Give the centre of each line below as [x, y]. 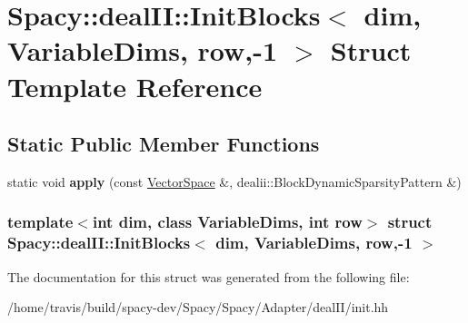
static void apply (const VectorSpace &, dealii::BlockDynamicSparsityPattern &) [234, 181]
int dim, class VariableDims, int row [227, 222]
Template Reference [135, 86]
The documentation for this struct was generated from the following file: [209, 276]
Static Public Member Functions [164, 144]
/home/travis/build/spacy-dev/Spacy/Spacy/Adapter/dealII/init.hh [198, 307]
